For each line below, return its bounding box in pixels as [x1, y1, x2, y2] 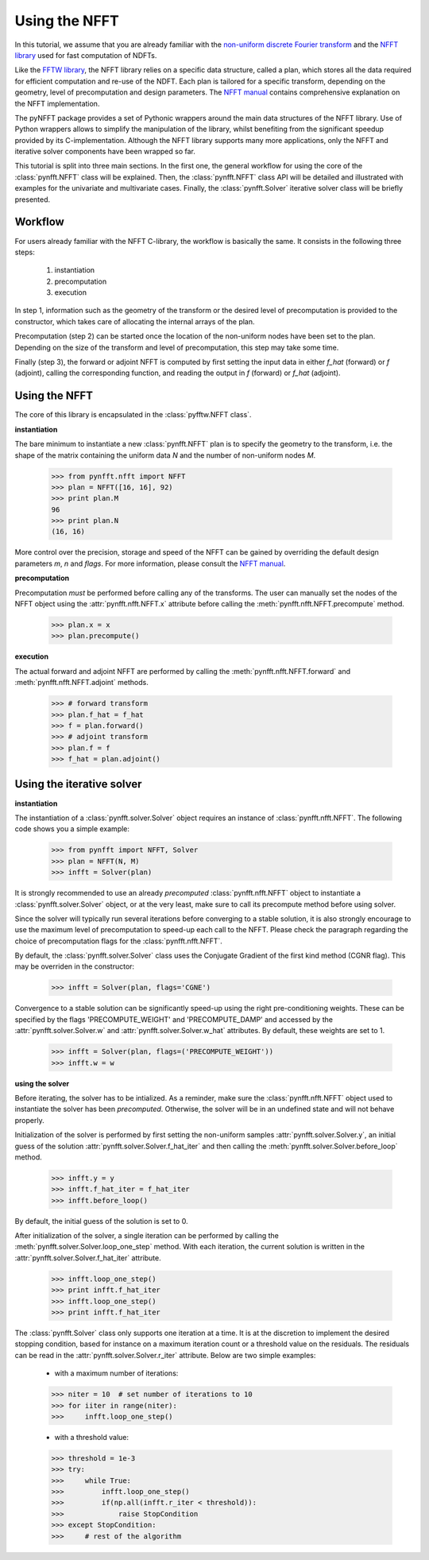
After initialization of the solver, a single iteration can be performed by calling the [14, 1231, 280, 1241]
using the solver [14, 1078, 70, 1088]
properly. [14, 1115, 44, 1125]
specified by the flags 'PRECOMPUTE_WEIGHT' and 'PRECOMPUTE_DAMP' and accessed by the [14, 1014, 334, 1024]
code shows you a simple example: [14, 824, 130, 834]
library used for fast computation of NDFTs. [14, 50, 157, 60]
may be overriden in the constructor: [14, 962, 135, 971]
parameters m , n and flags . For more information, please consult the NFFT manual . [14, 559, 286, 568]
